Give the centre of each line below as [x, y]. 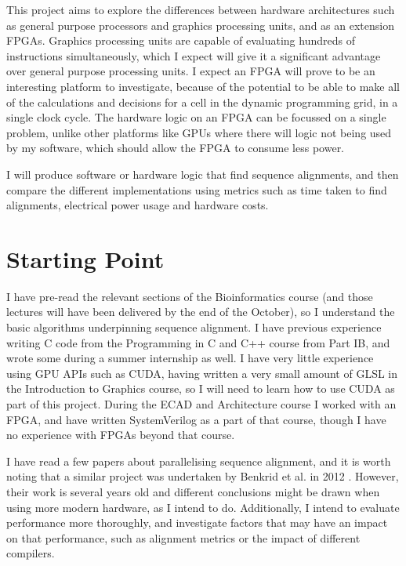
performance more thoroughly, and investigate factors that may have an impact [197, 522]
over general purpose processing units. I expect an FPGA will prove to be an [191, 71]
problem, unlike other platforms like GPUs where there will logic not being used [199, 132]
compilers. [31, 553]
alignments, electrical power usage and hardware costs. [138, 205]
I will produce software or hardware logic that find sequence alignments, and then [203, 174]
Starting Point [85, 258]
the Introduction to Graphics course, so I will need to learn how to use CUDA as [201, 388]
